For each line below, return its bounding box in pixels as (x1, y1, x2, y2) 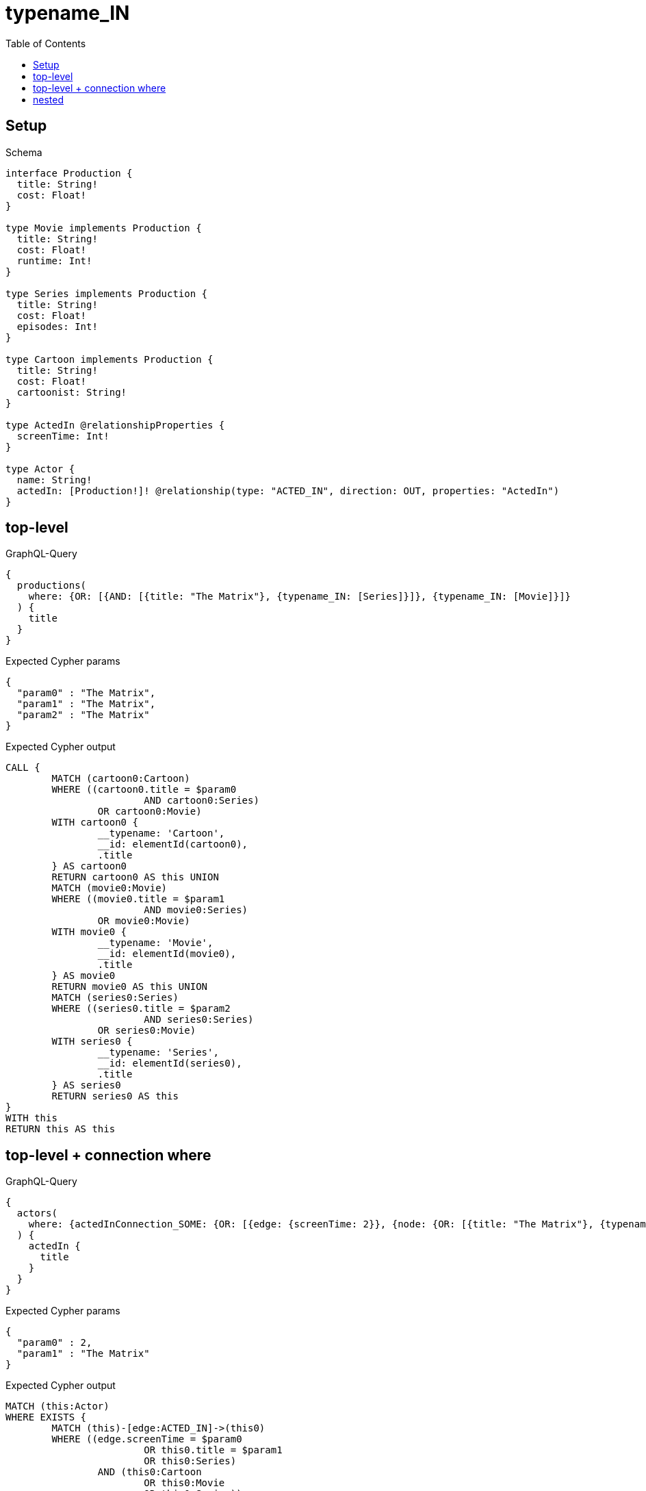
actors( (16, 1208, 57, 1219)
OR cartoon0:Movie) (97, 806, 202, 817)
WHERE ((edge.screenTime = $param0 (51, 1433, 242, 1445)
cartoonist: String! (16, 386, 127, 398)
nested (33, 93, 64, 105)
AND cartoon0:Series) (144, 795, 259, 806)
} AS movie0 (51, 970, 116, 982)
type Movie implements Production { (5, 222, 202, 233)
